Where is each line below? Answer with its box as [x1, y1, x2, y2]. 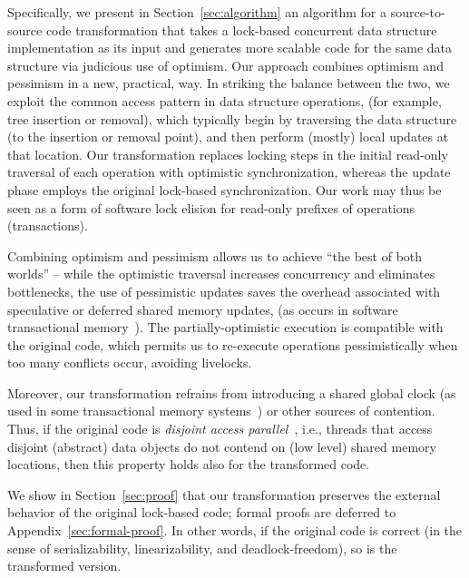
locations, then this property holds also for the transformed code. [7, 455, 370, 474]
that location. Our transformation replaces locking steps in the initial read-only [7, 144, 448, 163]
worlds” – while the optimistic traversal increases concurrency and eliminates [7, 264, 435, 283]
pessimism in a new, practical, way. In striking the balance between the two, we [7, 73, 450, 93]
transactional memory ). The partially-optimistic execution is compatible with [7, 318, 444, 337]
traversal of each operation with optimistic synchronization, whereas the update [7, 162, 451, 181]
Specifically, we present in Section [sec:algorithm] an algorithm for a [7, 3, 387, 21]
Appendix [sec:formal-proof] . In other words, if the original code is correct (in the [7, 521, 463, 540]
